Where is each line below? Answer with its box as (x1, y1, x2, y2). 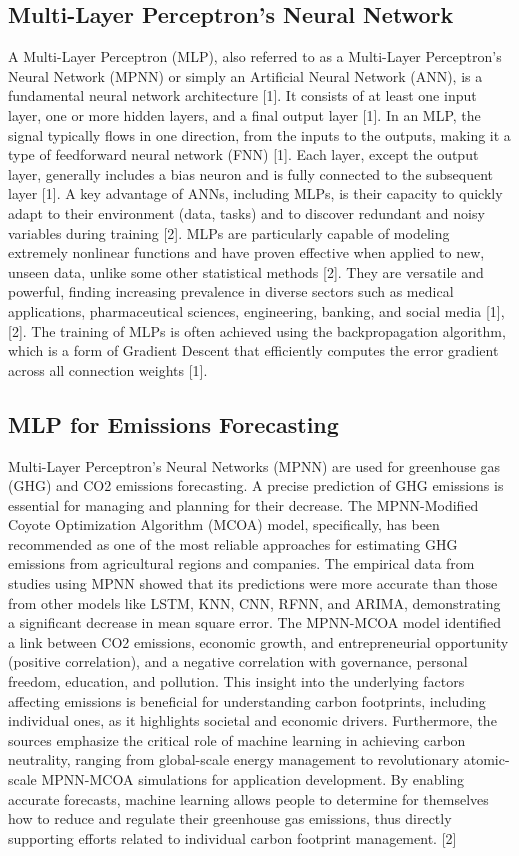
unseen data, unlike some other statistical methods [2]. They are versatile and (8, 261, 484, 282)
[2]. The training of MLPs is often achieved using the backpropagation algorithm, (8, 320, 506, 341)
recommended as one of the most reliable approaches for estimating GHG (8, 533, 458, 554)
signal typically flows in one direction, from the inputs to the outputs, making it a (8, 124, 511, 145)
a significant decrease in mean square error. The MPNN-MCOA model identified (8, 612, 501, 633)
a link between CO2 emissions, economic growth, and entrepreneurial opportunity (8, 631, 509, 652)
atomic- (463, 749, 510, 770)
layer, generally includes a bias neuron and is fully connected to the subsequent (8, 163, 494, 184)
